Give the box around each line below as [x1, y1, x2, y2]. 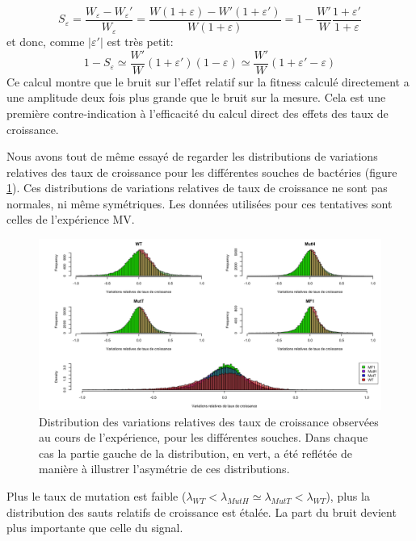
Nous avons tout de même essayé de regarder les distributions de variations [6, 148, 378, 165]
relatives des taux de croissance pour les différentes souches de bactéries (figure [6, 163, 397, 180]
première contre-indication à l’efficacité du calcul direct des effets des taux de [6, 104, 389, 121]
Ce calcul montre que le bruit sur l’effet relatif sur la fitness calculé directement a [6, 73, 410, 90]
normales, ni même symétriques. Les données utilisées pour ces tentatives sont [6, 195, 393, 212]
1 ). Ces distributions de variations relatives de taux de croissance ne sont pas [6, 179, 388, 196]
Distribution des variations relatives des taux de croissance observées [39, 413, 379, 430]
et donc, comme [6, 33, 85, 50]
